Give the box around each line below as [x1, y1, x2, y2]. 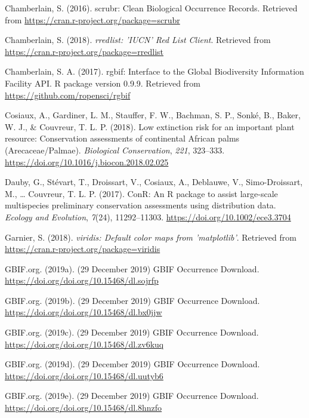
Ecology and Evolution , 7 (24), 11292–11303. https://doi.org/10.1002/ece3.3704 [5, 210, 291, 223]
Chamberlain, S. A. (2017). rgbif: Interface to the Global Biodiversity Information [5, 65, 304, 78]
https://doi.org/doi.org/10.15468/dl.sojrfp [5, 274, 159, 287]
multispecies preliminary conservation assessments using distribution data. [5, 199, 276, 211]
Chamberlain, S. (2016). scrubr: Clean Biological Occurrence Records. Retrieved [5, 2, 298, 14]
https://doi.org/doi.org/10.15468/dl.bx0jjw [5, 306, 162, 318]
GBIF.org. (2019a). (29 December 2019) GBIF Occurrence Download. [5, 262, 259, 275]
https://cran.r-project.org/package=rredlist [5, 45, 164, 57]
